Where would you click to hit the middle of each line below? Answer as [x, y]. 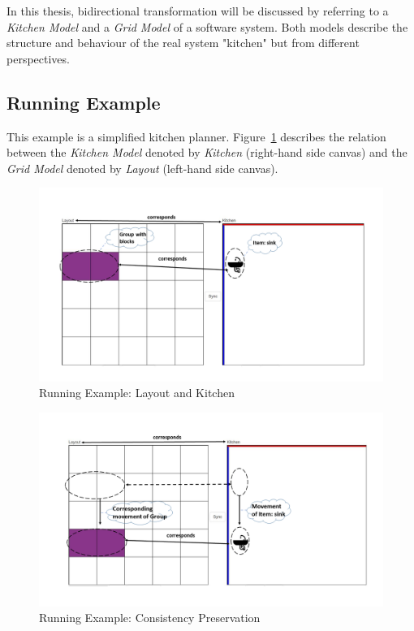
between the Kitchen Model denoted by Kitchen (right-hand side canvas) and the [207, 152]
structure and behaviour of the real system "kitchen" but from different [183, 43]
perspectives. [38, 58]
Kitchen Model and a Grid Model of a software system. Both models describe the [207, 26]
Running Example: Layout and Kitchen [137, 393]
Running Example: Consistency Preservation [150, 618]
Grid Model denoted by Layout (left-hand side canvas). [142, 168]
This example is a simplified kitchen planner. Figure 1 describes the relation [196, 136]
